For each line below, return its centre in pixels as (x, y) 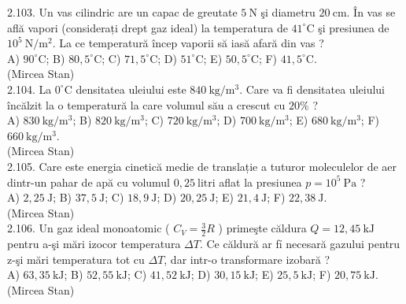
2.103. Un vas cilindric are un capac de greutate (122, 12)
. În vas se (371, 12)
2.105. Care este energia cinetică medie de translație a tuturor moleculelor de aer (202, 166)
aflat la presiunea (260, 182)
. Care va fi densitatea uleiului (312, 89)
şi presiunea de (354, 27)
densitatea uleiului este (131, 89)
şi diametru (288, 12)
